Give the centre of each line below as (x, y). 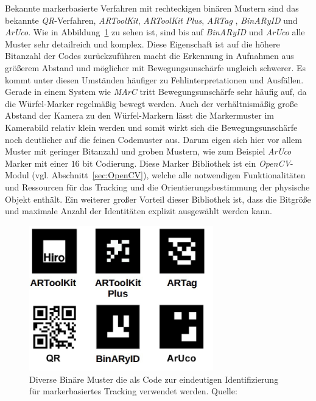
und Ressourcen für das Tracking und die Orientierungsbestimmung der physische (157, 187)
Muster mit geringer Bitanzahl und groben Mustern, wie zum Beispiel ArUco (148, 151)
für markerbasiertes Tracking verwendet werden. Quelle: (133, 391)
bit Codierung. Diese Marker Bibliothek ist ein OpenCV (186, 163)
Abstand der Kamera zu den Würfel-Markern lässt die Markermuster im (140, 115)
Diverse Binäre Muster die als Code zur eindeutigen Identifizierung (154, 379)
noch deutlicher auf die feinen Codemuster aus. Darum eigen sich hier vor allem (153, 139)
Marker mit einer (37, 163)
